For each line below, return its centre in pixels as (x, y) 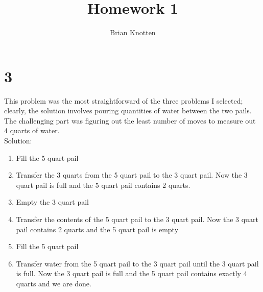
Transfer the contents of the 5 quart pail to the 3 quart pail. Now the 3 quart (137, 219)
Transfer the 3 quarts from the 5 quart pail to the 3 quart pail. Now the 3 (132, 175)
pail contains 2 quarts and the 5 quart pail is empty (97, 229)
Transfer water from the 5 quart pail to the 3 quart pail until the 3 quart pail (137, 263)
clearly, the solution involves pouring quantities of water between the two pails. (128, 111)
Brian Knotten (133, 32)
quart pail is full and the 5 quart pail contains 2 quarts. (103, 185)
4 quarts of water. (32, 130)
